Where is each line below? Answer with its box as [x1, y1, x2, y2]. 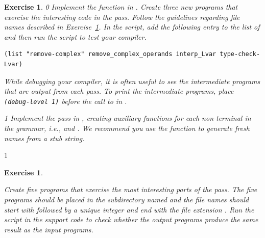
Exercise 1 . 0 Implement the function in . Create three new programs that [4, 2, 238, 12]
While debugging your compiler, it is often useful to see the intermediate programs [4, 75, 260, 86]
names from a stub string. [4, 133, 85, 143]
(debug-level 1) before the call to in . [4, 95, 127, 106]
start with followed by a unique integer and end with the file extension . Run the [4, 204, 254, 215]
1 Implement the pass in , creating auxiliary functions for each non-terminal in [4, 113, 251, 123]
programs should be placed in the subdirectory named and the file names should [4, 194, 249, 204]
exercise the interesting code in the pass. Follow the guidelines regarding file [4, 11, 240, 22]
